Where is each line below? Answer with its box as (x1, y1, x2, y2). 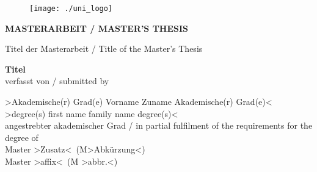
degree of (5, 131, 38, 143)
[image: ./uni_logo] (29, 4, 113, 13)
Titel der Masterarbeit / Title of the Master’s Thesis (5, 42, 203, 55)
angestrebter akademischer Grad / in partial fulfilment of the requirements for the (5, 119, 313, 132)
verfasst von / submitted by (5, 74, 109, 87)
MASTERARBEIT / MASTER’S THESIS (5, 21, 189, 34)
